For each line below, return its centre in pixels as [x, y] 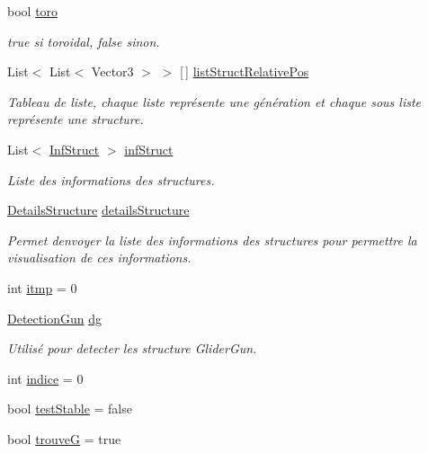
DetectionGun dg [54, 318]
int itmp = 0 [42, 287]
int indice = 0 [45, 378]
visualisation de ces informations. [99, 258]
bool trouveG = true [64, 438]
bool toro [33, 11]
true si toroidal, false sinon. [84, 41]
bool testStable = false [70, 409]
